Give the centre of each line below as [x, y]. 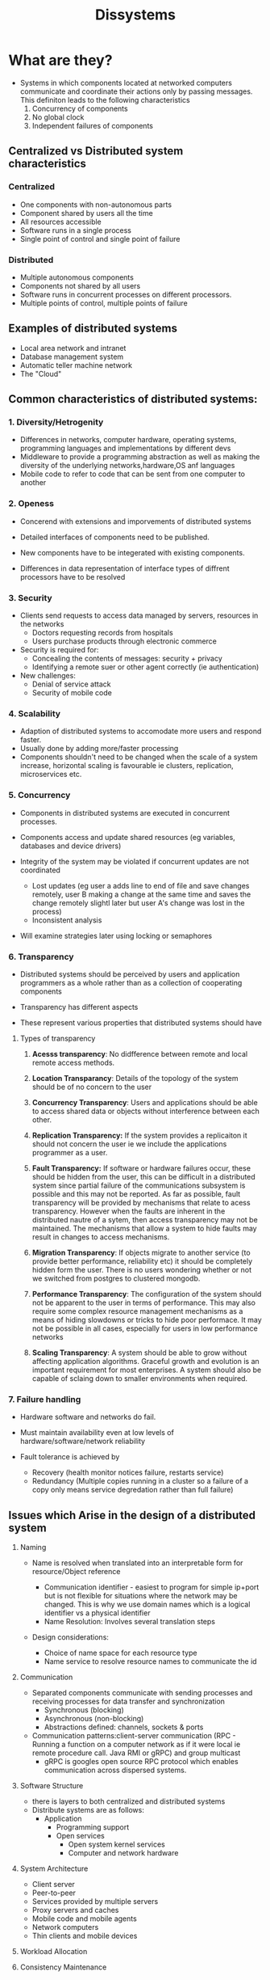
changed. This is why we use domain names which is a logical [147, 1604]
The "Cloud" [41, 374]
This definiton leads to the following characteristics [105, 99]
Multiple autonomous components [77, 277]
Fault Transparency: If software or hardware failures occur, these [141, 1168]
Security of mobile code [72, 693]
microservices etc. [51, 775]
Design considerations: [70, 1637]
